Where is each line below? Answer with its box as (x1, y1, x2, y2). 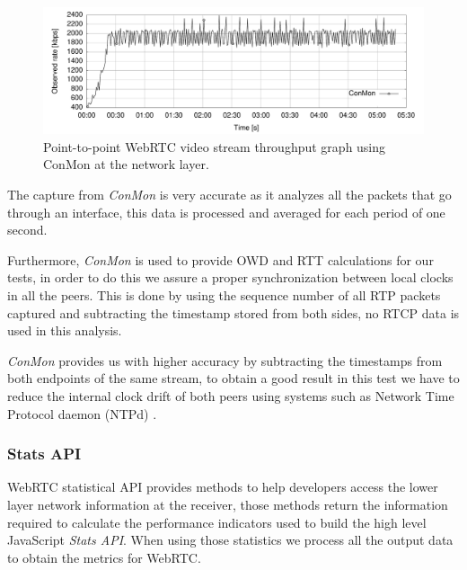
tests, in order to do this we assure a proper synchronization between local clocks (7, 268, 454, 287)
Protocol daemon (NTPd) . (7, 404, 157, 423)
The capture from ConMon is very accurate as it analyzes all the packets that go (7, 184, 452, 203)
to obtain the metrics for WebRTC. (7, 548, 201, 566)
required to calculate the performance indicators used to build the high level (7, 512, 427, 531)
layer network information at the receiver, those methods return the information (7, 494, 448, 513)
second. (7, 220, 48, 239)
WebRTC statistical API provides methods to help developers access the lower (7, 477, 438, 496)
